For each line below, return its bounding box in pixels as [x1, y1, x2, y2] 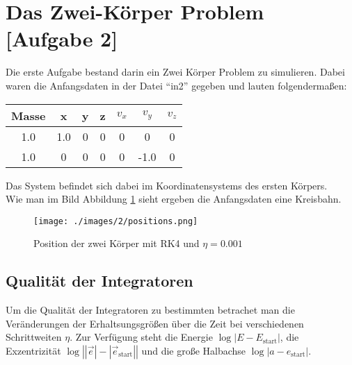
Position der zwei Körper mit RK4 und [33, 236, 200, 251]
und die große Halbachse [141, 343, 246, 357]
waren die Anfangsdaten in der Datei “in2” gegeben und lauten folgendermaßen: [6, 78, 347, 92]
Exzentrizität [6, 343, 61, 357]
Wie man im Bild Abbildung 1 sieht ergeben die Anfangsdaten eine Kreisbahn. [6, 192, 342, 206]
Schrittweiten [6, 330, 62, 344]
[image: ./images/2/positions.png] [33, 216, 198, 226]
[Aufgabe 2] [6, 24, 118, 53]
